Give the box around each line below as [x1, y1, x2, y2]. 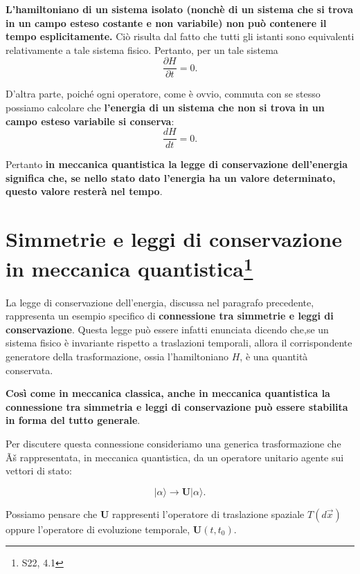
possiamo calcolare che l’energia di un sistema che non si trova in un [6, 100, 325, 115]
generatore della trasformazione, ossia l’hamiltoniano [6, 349, 229, 364]
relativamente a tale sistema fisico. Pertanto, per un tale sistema [6, 42, 278, 57]
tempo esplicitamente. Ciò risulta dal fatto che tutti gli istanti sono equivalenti [6, 29, 354, 44]
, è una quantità [240, 349, 308, 364]
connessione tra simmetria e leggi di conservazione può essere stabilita [6, 399, 348, 414]
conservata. [6, 362, 53, 377]
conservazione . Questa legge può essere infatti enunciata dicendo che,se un [6, 322, 329, 336]
